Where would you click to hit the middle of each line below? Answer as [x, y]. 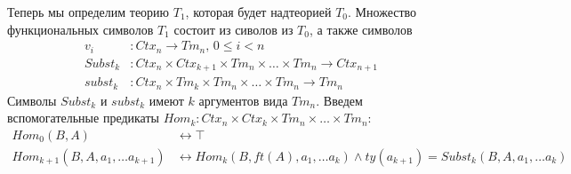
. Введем [339, 100]
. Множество [382, 12]
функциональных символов [80, 29]
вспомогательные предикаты [84, 118]
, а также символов [361, 29]
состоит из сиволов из [233, 29]
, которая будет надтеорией [258, 12]
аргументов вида [243, 100]
